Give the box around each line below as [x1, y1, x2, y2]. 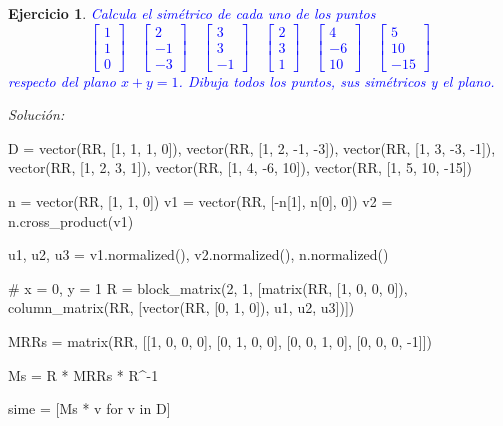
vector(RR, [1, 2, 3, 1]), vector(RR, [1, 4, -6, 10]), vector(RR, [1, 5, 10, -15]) [8, 157, 473, 178]
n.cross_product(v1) [8, 210, 134, 231]
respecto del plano [8, 70, 116, 91]
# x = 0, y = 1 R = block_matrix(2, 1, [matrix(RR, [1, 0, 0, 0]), [8, 277, 408, 298]
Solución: [8, 104, 65, 125]
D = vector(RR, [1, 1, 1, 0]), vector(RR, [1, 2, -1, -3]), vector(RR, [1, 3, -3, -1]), [8, 137, 496, 158]
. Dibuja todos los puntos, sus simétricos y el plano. [178, 70, 495, 91]
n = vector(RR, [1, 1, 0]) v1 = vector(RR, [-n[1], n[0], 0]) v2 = [8, 191, 393, 212]
